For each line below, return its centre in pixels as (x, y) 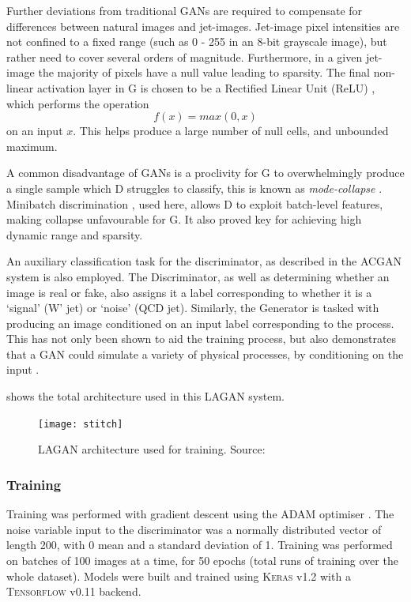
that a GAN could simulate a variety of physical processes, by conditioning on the (205, 354)
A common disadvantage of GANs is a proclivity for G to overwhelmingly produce (205, 173)
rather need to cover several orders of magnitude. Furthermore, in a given (185, 56)
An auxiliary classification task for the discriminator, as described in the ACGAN (204, 261)
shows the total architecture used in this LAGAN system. (145, 396)
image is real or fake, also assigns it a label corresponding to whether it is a (189, 292)
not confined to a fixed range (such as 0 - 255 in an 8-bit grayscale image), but (197, 41)
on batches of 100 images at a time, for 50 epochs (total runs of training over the (202, 560)
